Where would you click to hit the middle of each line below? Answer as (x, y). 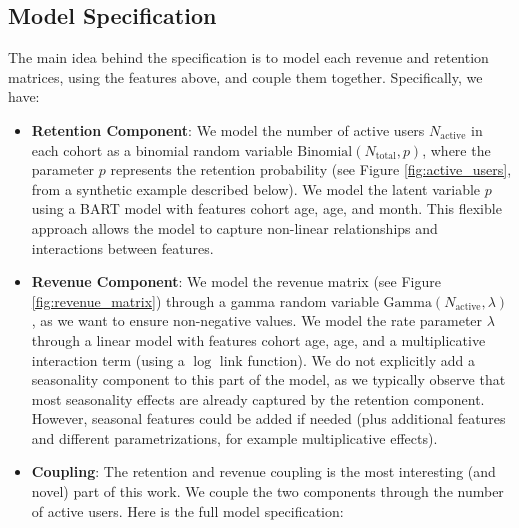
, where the (456, 149)
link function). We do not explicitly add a (347, 359)
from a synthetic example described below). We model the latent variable (256, 188)
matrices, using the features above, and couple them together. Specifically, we (245, 76)
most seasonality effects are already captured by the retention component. (258, 398)
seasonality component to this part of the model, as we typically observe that (268, 379)
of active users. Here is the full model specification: (187, 510)
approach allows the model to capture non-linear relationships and (234, 227)
